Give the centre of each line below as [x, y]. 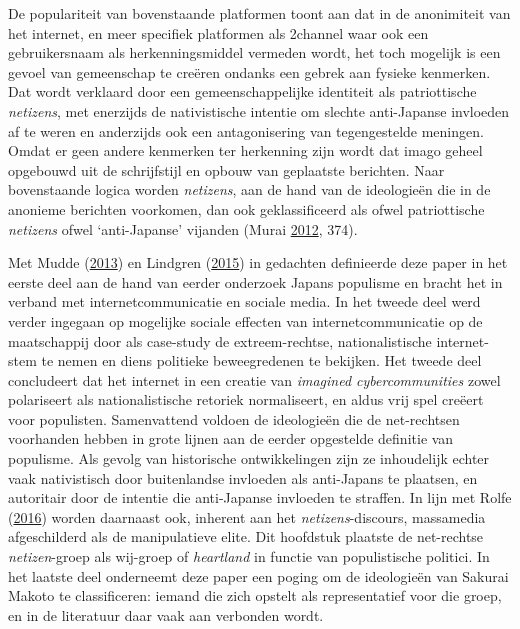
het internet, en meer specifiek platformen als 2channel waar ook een [218, 32]
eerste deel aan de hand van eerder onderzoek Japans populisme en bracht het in [255, 281]
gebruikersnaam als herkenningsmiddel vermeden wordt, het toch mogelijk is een [254, 52]
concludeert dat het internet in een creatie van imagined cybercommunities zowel [254, 379]
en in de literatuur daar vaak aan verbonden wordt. [166, 614]
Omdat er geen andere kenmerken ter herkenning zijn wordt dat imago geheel [245, 150]
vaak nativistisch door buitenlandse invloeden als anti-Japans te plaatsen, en [243, 477]
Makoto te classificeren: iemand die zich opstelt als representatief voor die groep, [255, 595]
